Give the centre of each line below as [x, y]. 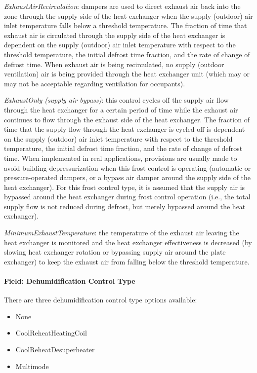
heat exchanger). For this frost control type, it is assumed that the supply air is [125, 187]
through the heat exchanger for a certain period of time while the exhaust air [121, 109]
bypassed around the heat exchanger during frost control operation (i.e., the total [127, 197]
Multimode [32, 366]
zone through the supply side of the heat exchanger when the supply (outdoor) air [128, 16]
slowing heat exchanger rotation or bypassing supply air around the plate [115, 252]
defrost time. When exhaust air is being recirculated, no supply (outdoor [114, 64]
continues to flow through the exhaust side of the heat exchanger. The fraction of [127, 119]
